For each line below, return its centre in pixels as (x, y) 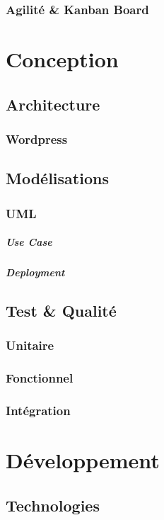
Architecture (53, 104)
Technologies (53, 505)
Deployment (35, 272)
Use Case (29, 242)
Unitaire (30, 345)
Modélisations (57, 178)
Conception (62, 59)
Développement (83, 460)
